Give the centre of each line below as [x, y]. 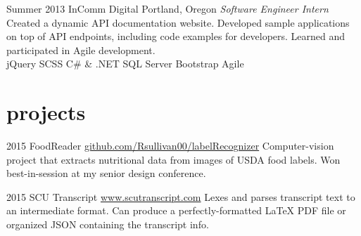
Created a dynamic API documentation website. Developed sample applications [178, 22]
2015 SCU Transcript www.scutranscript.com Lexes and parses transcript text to [181, 196]
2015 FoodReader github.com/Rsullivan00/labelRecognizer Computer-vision [170, 146]
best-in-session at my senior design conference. [106, 173]
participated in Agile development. [81, 50]
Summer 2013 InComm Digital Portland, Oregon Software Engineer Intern [167, 8]
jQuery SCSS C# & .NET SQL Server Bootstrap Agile [125, 64]
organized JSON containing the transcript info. [108, 224]
